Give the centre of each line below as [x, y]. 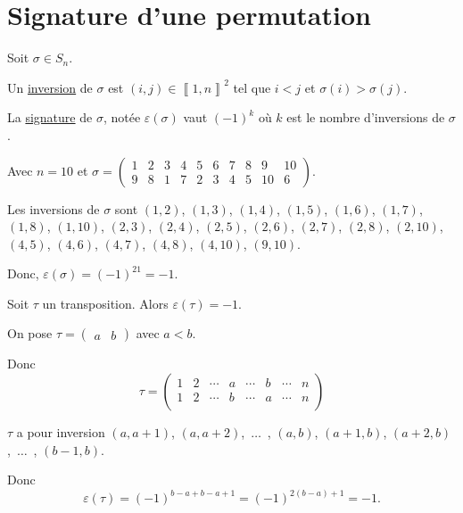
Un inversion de [50, 87]
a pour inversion [61, 432]
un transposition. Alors [105, 303]
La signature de [50, 117]
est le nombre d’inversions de [366, 117]
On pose [30, 333]
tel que [252, 87]
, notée [122, 117]
